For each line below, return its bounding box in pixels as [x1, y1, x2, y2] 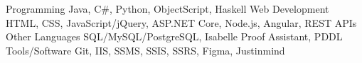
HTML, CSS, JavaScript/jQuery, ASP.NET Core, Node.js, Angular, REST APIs [6, 15, 357, 30]
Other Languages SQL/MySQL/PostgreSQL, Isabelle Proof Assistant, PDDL [6, 29, 343, 44]
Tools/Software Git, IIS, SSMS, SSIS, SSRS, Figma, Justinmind [6, 42, 285, 57]
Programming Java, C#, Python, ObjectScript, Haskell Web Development [6, 1, 329, 16]
